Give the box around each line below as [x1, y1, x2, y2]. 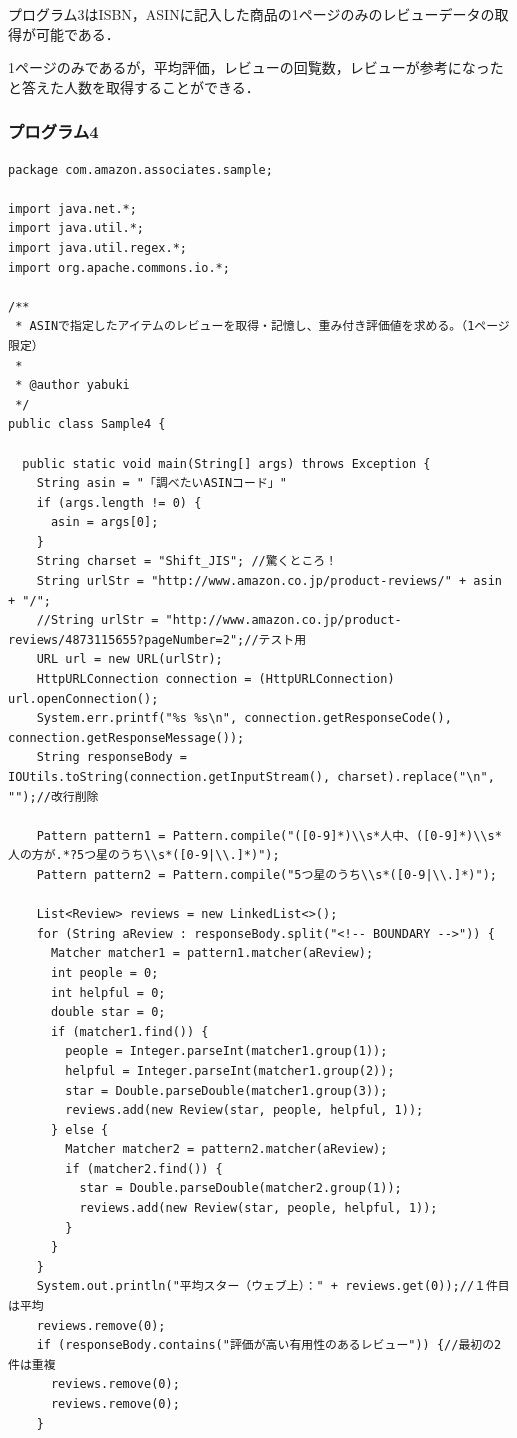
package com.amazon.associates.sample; [8, 162, 273, 177]
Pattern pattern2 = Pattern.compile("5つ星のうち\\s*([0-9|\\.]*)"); [36, 867, 497, 882]
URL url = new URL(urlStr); [36, 652, 223, 667]
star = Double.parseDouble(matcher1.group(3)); [65, 1083, 388, 1098]
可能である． [35, 23, 120, 44]
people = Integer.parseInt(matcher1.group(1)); [65, 1044, 388, 1059]
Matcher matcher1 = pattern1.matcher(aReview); [50, 946, 374, 961]
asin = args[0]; [50, 515, 159, 530]
